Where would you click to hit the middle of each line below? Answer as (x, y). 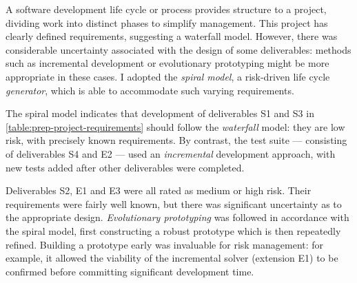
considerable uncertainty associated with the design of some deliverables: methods (178, 49)
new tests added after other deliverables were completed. (125, 167)
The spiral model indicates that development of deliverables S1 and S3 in (160, 113)
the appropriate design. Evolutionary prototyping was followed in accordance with (177, 217)
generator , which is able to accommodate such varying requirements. (150, 90)
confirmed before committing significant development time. (130, 271)
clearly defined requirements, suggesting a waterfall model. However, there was (172, 36)
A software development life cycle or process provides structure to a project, (166, 9)
